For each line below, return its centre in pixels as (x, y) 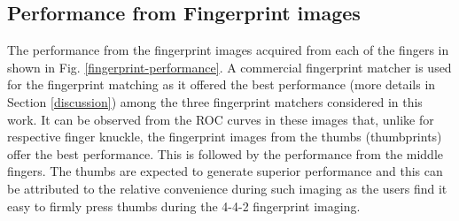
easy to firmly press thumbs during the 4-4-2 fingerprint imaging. (184, 206)
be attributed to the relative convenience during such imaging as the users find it (227, 188)
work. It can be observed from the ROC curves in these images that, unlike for (221, 119)
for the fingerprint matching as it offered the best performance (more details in (222, 84)
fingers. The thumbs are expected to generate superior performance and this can (225, 171)
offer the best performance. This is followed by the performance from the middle (225, 153)
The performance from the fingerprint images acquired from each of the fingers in (228, 50)
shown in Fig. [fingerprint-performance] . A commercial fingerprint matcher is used (229, 67)
